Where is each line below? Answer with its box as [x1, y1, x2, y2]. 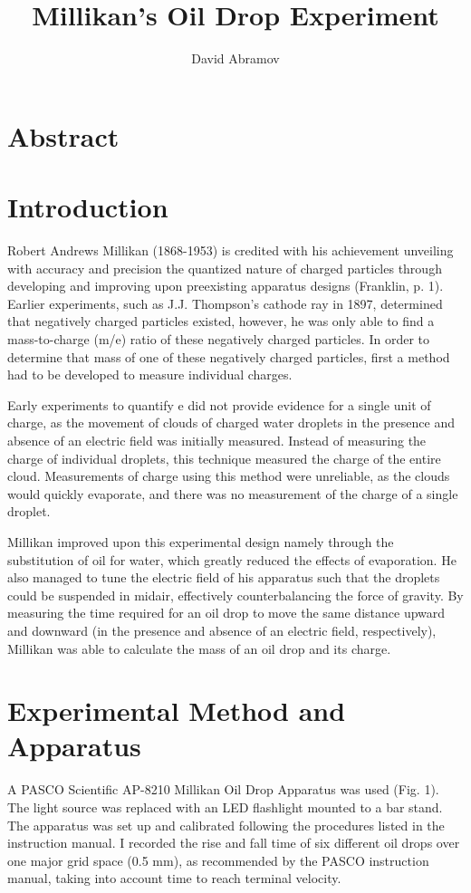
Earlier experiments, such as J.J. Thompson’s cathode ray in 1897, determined [7, 293, 443, 312]
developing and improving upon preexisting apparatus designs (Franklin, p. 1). [7, 276, 444, 295]
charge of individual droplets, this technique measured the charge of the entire [7, 448, 441, 467]
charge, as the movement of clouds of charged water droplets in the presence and [7, 413, 455, 432]
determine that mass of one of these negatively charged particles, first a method [7, 347, 450, 366]
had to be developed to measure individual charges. [7, 365, 293, 384]
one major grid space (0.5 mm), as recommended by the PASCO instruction [7, 850, 429, 869]
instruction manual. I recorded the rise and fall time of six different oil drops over [7, 833, 460, 852]
